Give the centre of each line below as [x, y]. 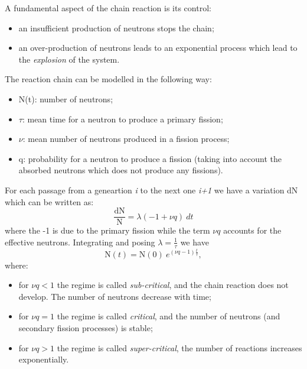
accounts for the [252, 230]
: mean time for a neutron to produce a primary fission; [123, 119]
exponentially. [44, 359]
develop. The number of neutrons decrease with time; [115, 296]
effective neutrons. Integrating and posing [80, 242]
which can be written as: [49, 201]
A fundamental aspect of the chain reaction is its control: [108, 8]
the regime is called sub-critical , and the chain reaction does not [173, 285]
